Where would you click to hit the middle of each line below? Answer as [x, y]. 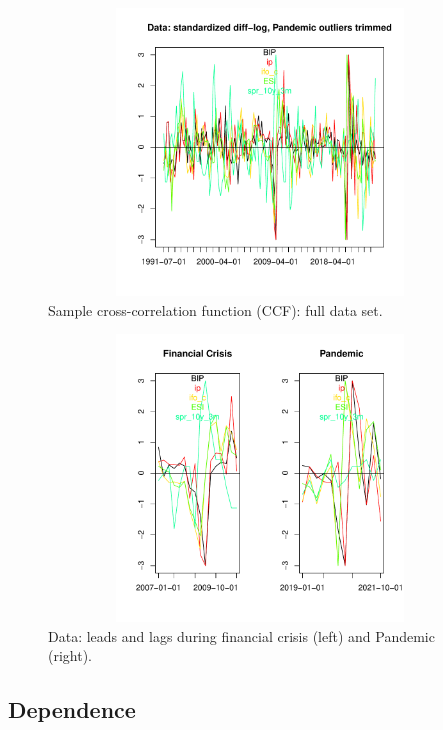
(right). [70, 655]
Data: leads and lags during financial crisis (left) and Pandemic [241, 635]
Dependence [72, 709]
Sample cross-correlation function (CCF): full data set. [215, 309]
